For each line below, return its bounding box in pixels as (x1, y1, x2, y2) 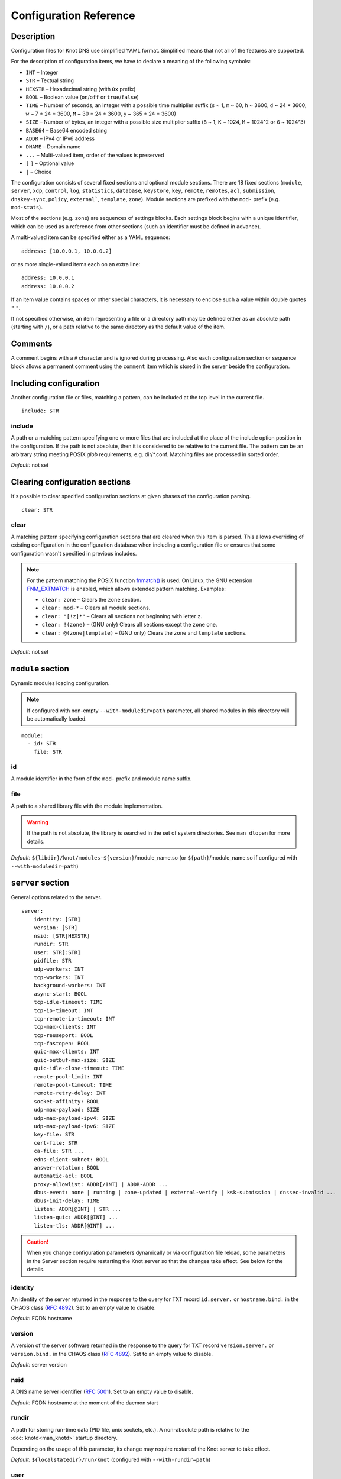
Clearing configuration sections (11, 477, 131, 487)
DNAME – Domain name (25, 143, 81, 150)
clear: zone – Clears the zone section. (41, 596, 141, 603)
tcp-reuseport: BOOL (33, 1032, 93, 1038)
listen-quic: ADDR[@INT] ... (33, 1214, 118, 1221)
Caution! (27, 1238, 49, 1245)
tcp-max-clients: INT (33, 1023, 97, 1031)
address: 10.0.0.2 (21, 283, 75, 289)
